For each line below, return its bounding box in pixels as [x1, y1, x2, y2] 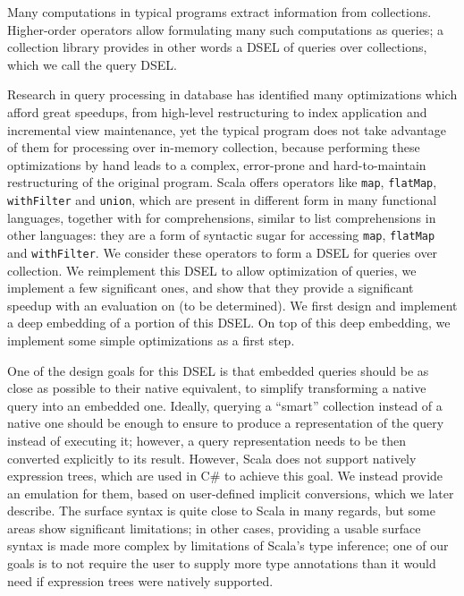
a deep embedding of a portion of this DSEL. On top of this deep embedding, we [7, 313, 451, 332]
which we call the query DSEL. [7, 55, 178, 73]
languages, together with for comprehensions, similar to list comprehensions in [7, 208, 436, 226]
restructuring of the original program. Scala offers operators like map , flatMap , [7, 173, 437, 192]
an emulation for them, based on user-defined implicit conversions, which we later [7, 483, 454, 502]
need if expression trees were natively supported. [7, 571, 274, 590]
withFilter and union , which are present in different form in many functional [7, 191, 437, 209]
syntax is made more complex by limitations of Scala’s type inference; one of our [7, 536, 449, 555]
